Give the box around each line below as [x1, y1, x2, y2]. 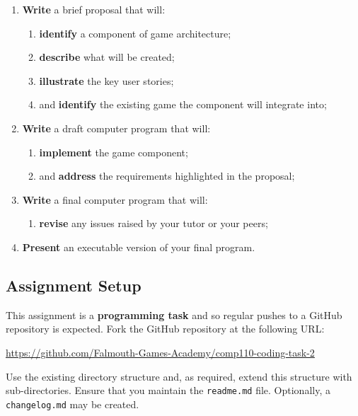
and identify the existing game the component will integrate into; [39, 97, 327, 112]
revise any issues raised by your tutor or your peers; [39, 216, 268, 231]
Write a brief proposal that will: [22, 2, 166, 16]
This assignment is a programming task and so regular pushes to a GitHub [6, 307, 342, 322]
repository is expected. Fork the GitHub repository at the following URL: [6, 321, 325, 336]
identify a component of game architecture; [39, 25, 231, 40]
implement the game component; [39, 144, 188, 159]
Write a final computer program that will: [22, 192, 208, 207]
